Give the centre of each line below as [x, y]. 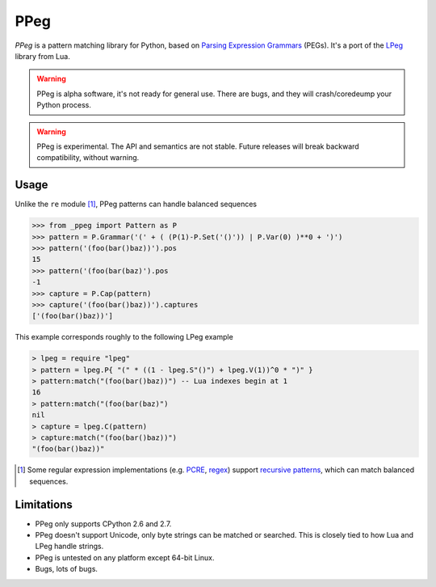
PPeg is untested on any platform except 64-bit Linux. [125, 557]
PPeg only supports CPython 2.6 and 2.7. [103, 524]
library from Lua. [42, 56]
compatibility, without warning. [88, 158]
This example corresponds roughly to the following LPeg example [124, 337]
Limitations [44, 504]
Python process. [64, 105]
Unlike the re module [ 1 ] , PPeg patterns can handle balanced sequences [136, 204]
